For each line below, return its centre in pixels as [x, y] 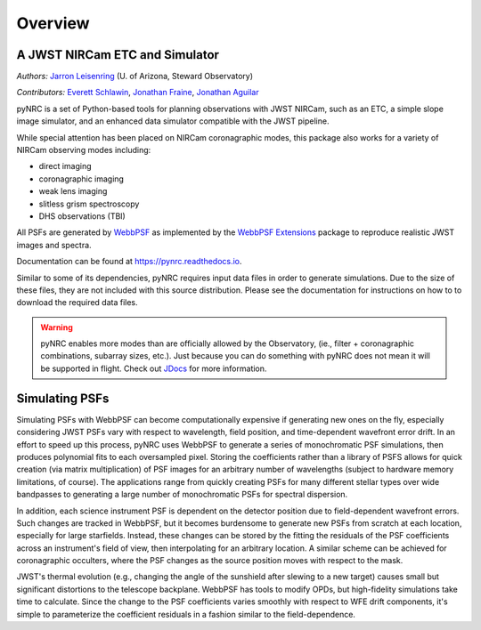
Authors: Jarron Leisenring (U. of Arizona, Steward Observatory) [135, 77]
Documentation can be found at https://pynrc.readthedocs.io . [129, 262]
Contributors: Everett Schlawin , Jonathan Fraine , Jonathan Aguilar [138, 93]
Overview [53, 23]
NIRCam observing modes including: [84, 150]
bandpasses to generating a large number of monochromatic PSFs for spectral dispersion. [182, 495]
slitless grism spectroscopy [89, 204]
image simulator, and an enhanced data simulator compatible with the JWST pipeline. [173, 121]
